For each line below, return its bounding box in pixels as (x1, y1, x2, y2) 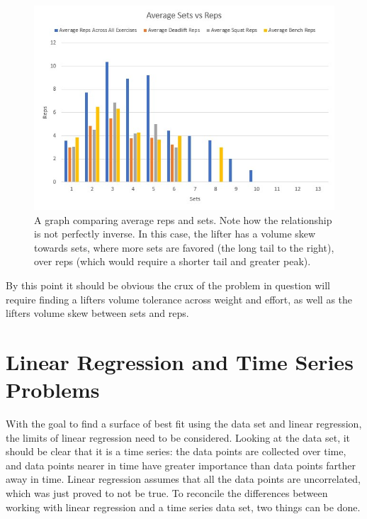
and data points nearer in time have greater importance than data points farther (6, 457, 356, 472)
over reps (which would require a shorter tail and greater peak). (34, 254, 311, 269)
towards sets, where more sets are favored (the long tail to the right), (34, 240, 334, 255)
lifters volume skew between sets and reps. (6, 306, 189, 320)
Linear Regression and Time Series (6, 347, 354, 376)
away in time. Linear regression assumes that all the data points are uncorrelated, (6, 471, 361, 486)
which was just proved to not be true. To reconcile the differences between (6, 486, 328, 501)
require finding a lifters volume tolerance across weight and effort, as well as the (6, 291, 353, 306)
